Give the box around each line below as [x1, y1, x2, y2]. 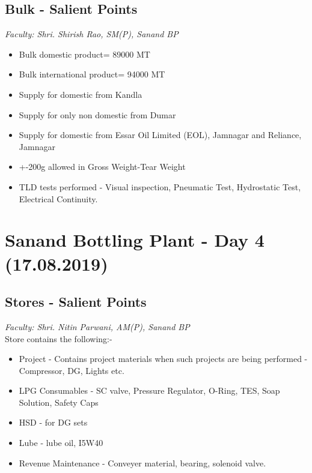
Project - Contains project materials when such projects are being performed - [19, 352, 308, 365]
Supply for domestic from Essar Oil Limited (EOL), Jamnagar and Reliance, [19, 128, 302, 141]
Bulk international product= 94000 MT [19, 68, 165, 80]
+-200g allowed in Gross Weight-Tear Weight [19, 160, 186, 173]
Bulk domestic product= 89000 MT [19, 47, 150, 60]
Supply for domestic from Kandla [19, 88, 142, 100]
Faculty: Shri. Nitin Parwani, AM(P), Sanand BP [5, 320, 190, 333]
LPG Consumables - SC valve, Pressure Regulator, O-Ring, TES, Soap [19, 384, 280, 397]
